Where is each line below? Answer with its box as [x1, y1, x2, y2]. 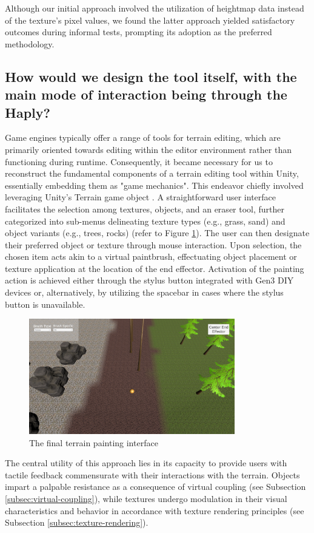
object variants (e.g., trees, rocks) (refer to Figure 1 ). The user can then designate [5, 226, 310, 239]
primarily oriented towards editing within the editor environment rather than [5, 143, 292, 155]
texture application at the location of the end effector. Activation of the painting [5, 262, 304, 274]
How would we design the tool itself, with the [5, 67, 297, 86]
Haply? [5, 103, 50, 121]
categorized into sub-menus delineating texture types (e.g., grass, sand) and [5, 214, 286, 227]
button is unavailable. [5, 297, 85, 310]
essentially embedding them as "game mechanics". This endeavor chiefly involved [5, 178, 304, 191]
